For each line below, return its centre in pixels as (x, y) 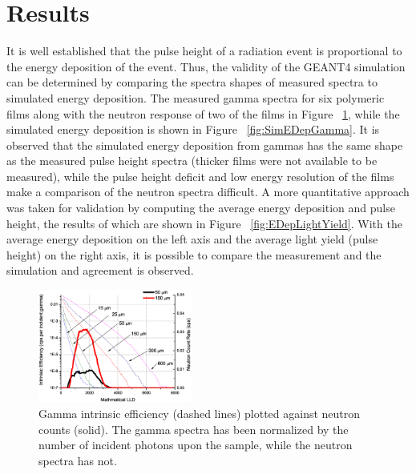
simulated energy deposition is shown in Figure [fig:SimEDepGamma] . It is (193, 129)
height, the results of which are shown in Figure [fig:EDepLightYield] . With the (204, 223)
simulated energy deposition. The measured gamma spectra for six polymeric (196, 97)
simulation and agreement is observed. (100, 270)
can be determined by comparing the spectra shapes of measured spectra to (192, 82)
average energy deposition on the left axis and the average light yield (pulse (192, 239)
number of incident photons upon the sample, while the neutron (196, 445)
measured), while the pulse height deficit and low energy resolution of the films (200, 176)
